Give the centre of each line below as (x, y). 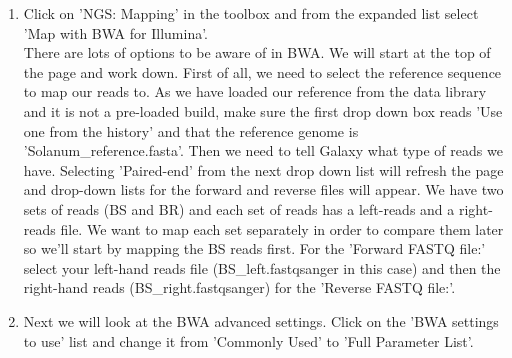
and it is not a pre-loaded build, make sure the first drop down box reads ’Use (263, 110)
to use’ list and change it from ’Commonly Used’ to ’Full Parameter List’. (248, 340)
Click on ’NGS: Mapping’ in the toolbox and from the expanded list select (251, 13)
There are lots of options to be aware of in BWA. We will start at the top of (257, 52)
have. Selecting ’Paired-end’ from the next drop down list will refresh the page (263, 169)
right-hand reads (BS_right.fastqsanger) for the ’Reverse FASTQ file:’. (239, 287)
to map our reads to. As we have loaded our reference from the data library (255, 91)
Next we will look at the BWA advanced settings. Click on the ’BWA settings (261, 320)
